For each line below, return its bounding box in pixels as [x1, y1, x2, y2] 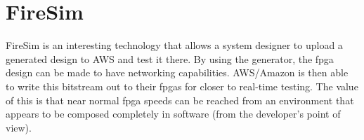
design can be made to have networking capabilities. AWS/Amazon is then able [6, 65, 349, 80]
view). [6, 120, 32, 134]
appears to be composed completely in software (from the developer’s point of [6, 106, 341, 121]
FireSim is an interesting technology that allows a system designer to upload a [6, 38, 343, 52]
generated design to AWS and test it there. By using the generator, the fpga [6, 51, 334, 66]
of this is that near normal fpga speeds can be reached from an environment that [6, 92, 354, 107]
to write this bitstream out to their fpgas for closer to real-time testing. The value [6, 78, 358, 93]
